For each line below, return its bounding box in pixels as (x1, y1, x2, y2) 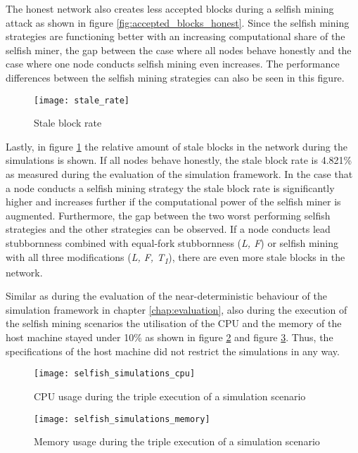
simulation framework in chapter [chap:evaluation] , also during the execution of (6, 302, 347, 317)
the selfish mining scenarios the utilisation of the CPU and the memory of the (6, 316, 342, 331)
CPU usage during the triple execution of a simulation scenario (34, 388, 306, 403)
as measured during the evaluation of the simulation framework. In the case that (6, 167, 353, 181)
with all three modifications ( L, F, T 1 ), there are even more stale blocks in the (6, 249, 345, 266)
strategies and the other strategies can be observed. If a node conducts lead (6, 222, 331, 236)
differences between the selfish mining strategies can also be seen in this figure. (6, 70, 345, 84)
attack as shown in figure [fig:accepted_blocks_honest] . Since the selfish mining (6, 15, 350, 30)
